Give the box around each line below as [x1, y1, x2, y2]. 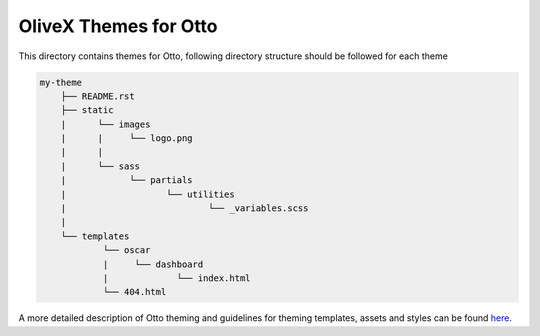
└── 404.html [102, 286, 167, 298]
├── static [60, 105, 114, 116]
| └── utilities [60, 188, 235, 200]
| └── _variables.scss [60, 203, 309, 214]
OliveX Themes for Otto [18, 15, 218, 37]
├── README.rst [60, 90, 135, 102]
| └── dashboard [102, 258, 204, 270]
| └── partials [60, 175, 194, 186]
